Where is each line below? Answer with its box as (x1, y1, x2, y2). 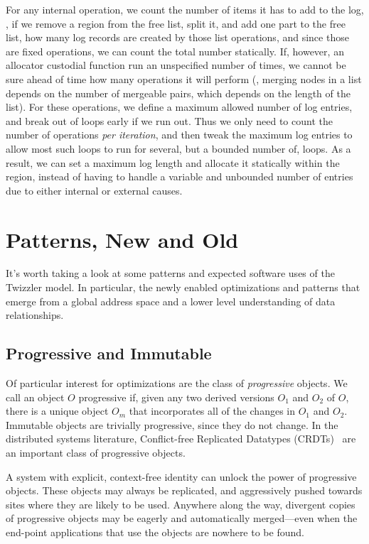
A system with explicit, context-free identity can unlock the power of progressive (6, 469, 357, 484)
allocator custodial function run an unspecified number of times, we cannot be (6, 58, 346, 72)
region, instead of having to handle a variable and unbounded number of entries (6, 169, 353, 184)
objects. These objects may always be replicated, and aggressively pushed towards (6, 483, 363, 498)
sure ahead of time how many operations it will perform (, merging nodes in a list (6, 71, 362, 86)
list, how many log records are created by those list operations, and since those (6, 30, 349, 45)
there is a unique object (6, 403, 109, 418)
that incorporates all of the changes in (129, 403, 295, 418)
